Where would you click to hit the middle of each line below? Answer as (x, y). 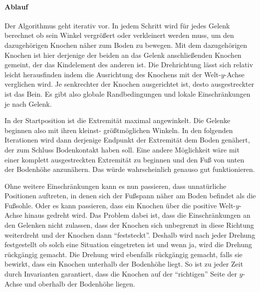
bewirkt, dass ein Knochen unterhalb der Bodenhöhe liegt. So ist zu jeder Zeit (124, 264)
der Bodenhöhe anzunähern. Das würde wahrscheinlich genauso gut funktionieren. (130, 169)
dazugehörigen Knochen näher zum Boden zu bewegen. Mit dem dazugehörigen (126, 45)
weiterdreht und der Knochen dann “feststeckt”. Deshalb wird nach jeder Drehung (130, 234)
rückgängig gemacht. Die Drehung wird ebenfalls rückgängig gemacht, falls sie (124, 254)
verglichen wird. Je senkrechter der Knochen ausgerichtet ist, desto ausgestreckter (130, 84)
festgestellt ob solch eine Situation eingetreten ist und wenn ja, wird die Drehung (129, 244)
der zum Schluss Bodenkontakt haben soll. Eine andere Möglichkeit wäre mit (122, 149)
